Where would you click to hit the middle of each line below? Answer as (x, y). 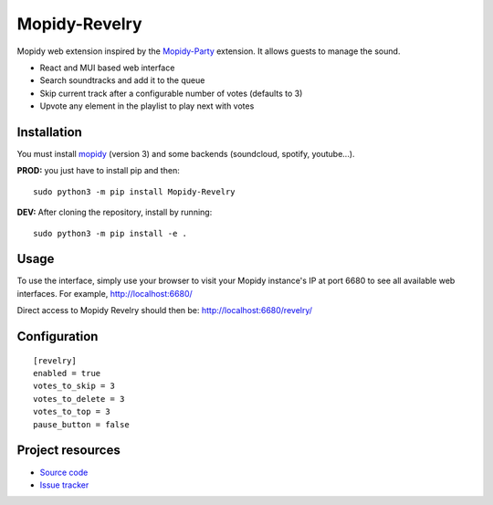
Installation (49, 132)
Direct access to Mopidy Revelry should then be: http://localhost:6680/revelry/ (165, 310)
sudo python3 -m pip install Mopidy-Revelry (135, 191)
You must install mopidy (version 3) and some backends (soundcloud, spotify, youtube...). (186, 154)
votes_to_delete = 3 (79, 399)
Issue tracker (64, 485)
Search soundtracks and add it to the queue (122, 80)
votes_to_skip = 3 (74, 386)
